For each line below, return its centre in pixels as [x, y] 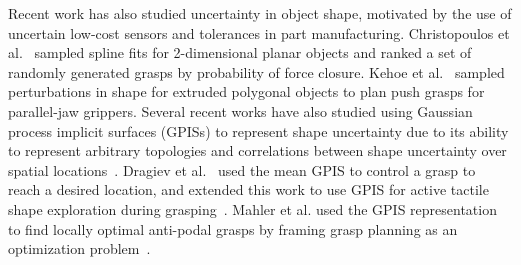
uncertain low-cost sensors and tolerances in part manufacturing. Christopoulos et [259, 32]
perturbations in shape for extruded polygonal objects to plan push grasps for [246, 91]
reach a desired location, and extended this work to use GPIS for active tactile [248, 189]
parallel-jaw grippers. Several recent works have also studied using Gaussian [240, 110]
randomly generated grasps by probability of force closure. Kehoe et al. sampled [256, 71]
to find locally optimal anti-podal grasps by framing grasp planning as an [233, 228]
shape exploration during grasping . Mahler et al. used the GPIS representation [252, 208]
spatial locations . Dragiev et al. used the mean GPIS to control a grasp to [242, 169]
